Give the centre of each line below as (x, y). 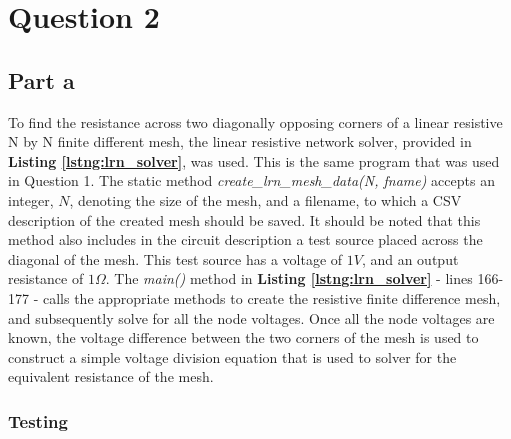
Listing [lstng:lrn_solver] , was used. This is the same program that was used (254, 160)
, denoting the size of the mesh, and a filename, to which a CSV (265, 199)
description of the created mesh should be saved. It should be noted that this (244, 219)
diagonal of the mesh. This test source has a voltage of (175, 258)
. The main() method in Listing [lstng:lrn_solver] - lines (289, 278)
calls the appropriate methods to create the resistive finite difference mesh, (271, 297)
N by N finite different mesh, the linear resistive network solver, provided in (240, 141)
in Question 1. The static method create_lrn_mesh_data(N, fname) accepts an (251, 180)
